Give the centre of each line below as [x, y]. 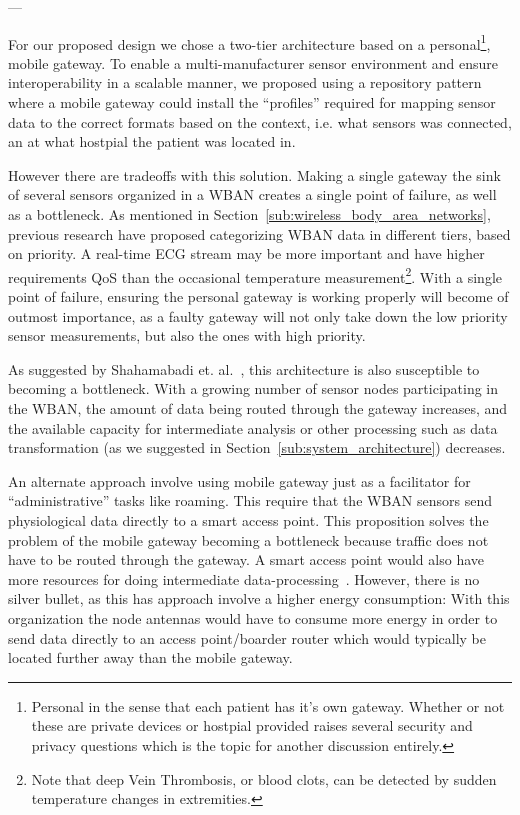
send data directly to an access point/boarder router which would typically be [247, 637]
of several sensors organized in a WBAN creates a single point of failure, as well [252, 194]
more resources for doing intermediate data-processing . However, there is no [244, 578]
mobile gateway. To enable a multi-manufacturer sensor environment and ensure [253, 62]
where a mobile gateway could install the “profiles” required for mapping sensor [252, 102]
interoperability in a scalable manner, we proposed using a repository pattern [245, 82]
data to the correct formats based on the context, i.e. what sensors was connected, [260, 121]
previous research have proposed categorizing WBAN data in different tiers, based [259, 233]
